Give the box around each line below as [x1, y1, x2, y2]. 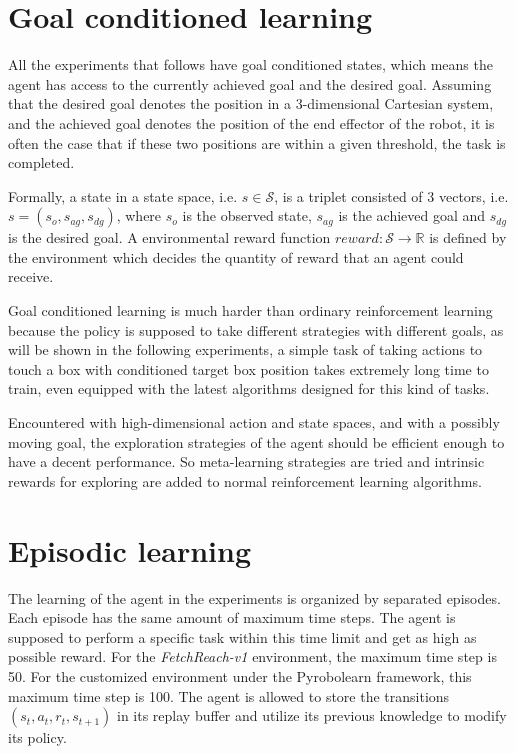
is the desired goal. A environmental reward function [8, 227, 331, 248]
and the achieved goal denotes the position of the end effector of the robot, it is [8, 112, 495, 133]
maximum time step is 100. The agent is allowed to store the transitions [8, 685, 450, 706]
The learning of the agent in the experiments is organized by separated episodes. [8, 587, 501, 608]
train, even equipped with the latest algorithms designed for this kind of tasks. [8, 378, 490, 399]
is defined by [429, 227, 507, 248]
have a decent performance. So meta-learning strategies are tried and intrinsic [8, 451, 485, 472]
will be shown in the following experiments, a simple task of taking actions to [8, 339, 483, 360]
